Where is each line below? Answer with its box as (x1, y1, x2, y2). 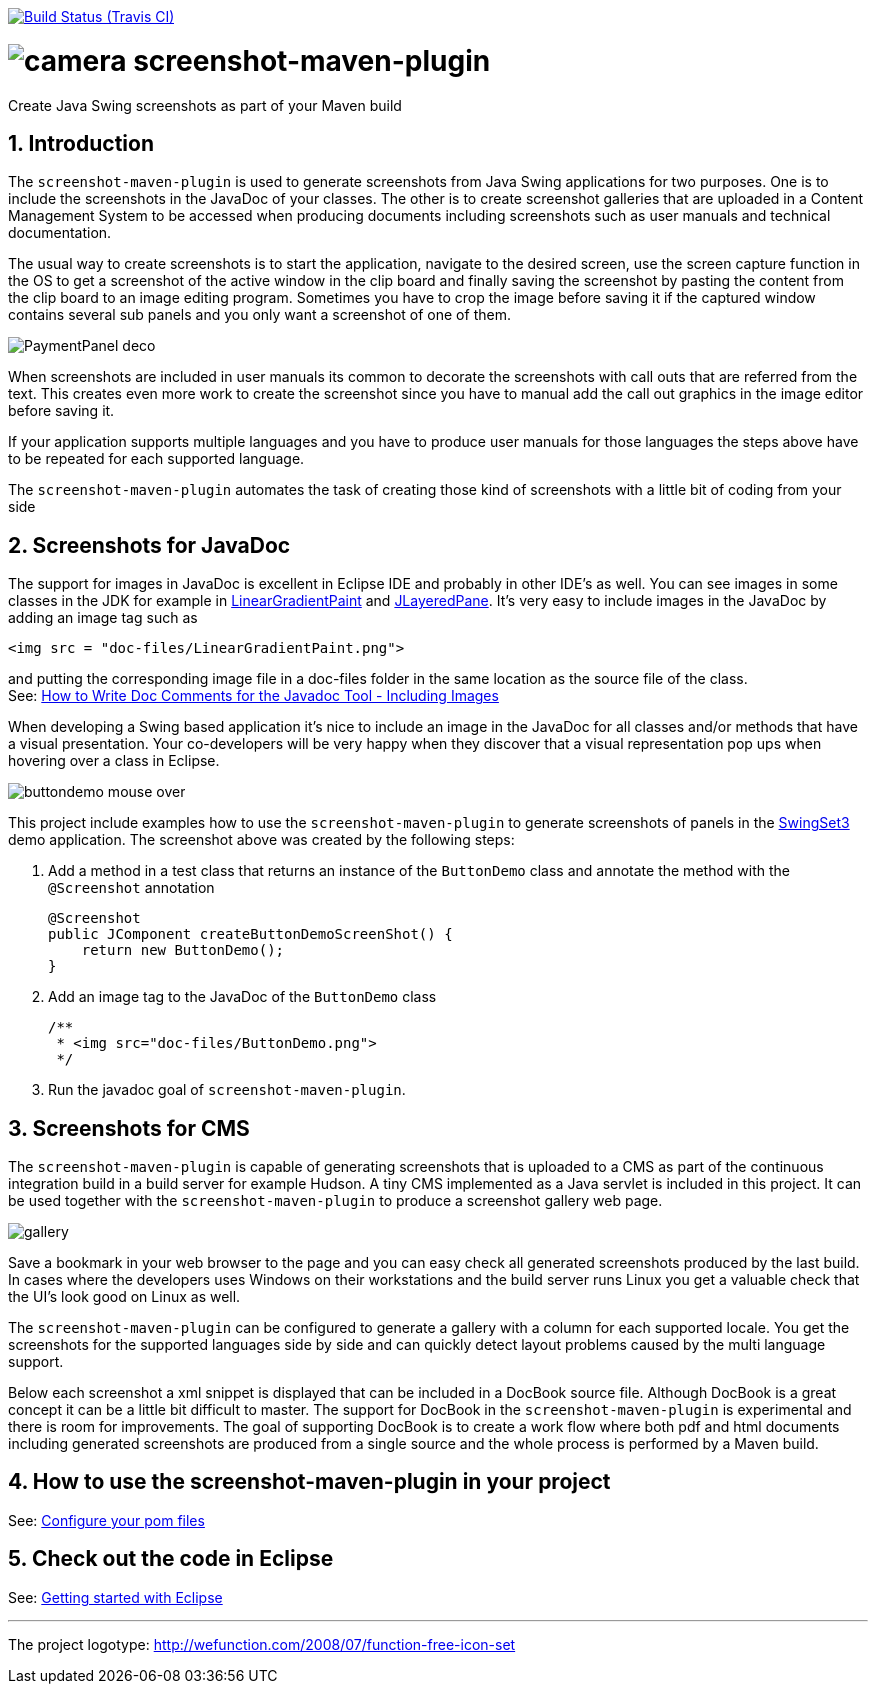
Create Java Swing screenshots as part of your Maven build (8, 96, 402, 114)
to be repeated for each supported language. (8, 450, 305, 468)
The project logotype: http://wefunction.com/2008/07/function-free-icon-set (8, 1635, 516, 1653)
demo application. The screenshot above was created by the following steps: (8, 831, 515, 849)
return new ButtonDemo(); (81, 942, 285, 959)
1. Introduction (8, 130, 154, 156)
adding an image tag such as (8, 609, 198, 627)
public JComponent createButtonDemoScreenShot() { (48, 926, 453, 943)
